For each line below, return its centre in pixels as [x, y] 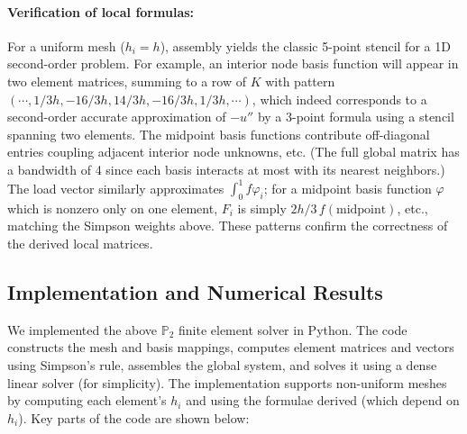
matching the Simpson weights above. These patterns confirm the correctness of [228, 226]
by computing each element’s [87, 400]
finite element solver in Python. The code [293, 329]
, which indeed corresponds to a [339, 99]
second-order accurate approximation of [117, 117]
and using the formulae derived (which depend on [323, 400]
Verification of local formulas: [101, 11]
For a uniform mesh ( [66, 45]
